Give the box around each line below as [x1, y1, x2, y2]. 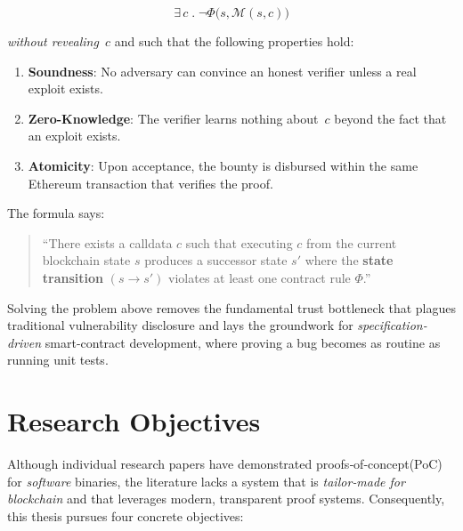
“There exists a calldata [42, 233, 173, 252]
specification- [357, 316, 427, 334]
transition [42, 268, 104, 286]
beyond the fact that [334, 109, 447, 127]
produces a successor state [144, 251, 288, 270]
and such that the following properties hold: [114, 32, 354, 50]
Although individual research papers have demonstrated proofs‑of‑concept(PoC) [7, 455, 443, 473]
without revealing [7, 32, 99, 50]
